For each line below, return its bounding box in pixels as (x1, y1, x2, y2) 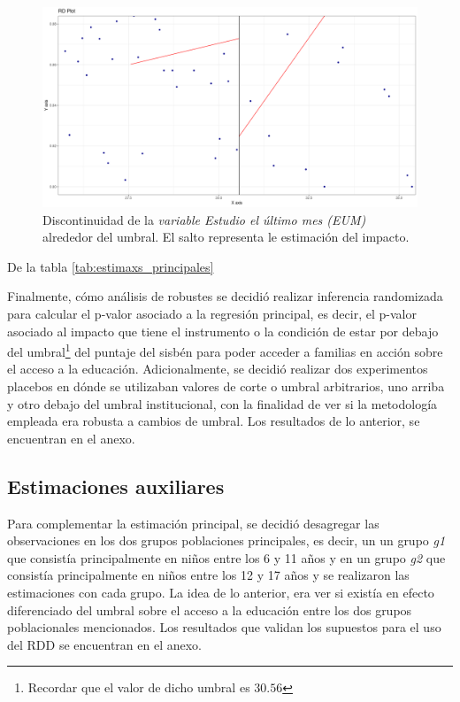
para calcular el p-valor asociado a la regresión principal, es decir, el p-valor (7, 305, 417, 323)
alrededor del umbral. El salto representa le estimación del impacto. (42, 228, 410, 246)
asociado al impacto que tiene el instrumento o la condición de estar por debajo (7, 321, 439, 340)
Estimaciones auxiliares (7, 472, 225, 499)
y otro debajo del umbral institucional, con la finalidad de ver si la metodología (7, 394, 438, 413)
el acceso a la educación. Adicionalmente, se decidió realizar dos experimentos (7, 359, 428, 378)
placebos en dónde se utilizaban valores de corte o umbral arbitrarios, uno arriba (7, 377, 445, 396)
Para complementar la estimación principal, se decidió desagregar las (7, 513, 379, 532)
